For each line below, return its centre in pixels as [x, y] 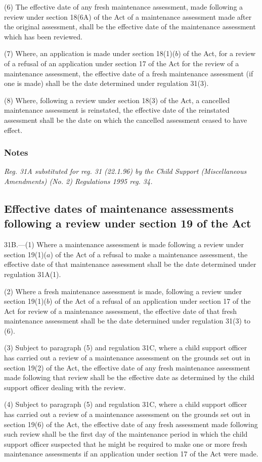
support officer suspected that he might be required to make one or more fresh [126, 444]
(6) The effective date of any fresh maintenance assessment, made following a [124, 7]
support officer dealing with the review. [65, 387]
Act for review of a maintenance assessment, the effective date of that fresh [121, 311]
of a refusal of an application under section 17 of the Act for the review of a [122, 63]
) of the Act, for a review [217, 53]
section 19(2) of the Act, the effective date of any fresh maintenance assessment [127, 367]
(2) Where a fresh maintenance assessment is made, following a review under [123, 291]
